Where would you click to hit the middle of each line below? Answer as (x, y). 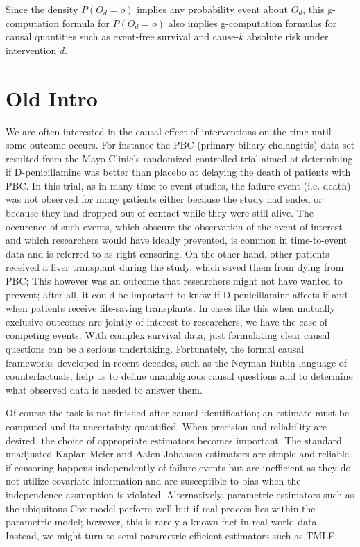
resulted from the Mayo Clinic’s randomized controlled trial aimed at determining (179, 158)
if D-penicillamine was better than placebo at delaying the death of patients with (178, 172)
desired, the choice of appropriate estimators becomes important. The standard (174, 440)
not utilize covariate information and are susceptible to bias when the (153, 481)
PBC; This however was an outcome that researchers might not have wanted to (174, 281)
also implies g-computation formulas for (252, 23)
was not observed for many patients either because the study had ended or (164, 199)
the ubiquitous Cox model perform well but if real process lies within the (161, 508)
